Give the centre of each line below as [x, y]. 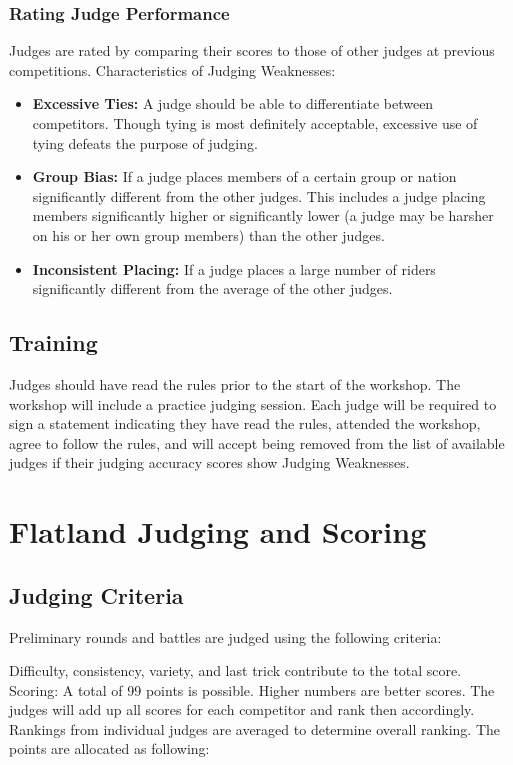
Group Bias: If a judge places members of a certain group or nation [244, 176]
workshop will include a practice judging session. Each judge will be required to [253, 403]
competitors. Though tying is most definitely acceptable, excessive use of [255, 123]
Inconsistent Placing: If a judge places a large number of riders [234, 268]
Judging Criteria [96, 594]
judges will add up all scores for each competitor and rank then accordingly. [242, 709]
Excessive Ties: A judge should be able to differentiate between [233, 103]
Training [53, 342]
